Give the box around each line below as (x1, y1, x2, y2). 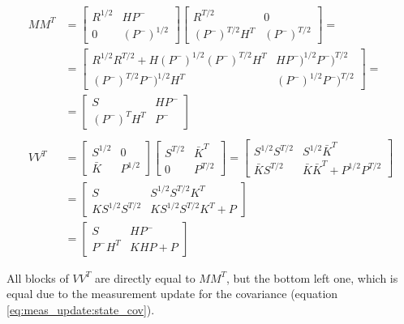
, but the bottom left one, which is (226, 269, 398, 286)
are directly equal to (94, 269, 196, 286)
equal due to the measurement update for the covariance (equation (6, 285, 338, 302)
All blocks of (6, 269, 69, 286)
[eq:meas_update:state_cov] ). (6, 301, 155, 318)
